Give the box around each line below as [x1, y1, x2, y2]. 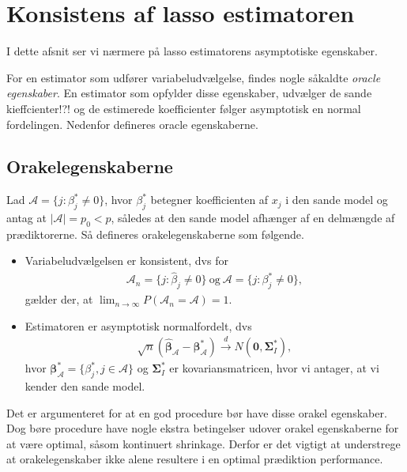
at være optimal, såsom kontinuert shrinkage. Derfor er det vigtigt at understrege [6, 435, 401, 451]
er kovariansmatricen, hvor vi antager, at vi [169, 360, 379, 376]
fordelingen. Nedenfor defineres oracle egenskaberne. [6, 115, 258, 132]
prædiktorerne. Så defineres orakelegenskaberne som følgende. [6, 225, 304, 242]
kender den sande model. [24, 377, 145, 394]
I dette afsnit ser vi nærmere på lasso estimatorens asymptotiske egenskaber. [6, 43, 378, 59]
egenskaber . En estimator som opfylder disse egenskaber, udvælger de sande [6, 85, 372, 101]
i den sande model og [285, 191, 388, 208]
